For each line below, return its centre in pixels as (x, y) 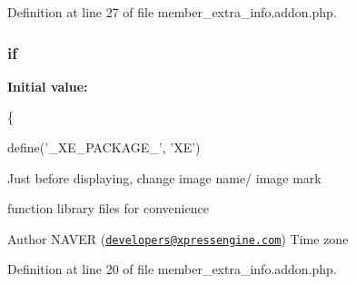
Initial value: (48, 86)
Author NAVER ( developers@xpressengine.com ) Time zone (178, 238)
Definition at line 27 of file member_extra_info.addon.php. (172, 12)
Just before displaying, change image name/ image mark (164, 177)
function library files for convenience (108, 208)
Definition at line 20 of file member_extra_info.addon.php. (172, 269)
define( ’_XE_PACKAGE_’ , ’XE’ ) (104, 147)
